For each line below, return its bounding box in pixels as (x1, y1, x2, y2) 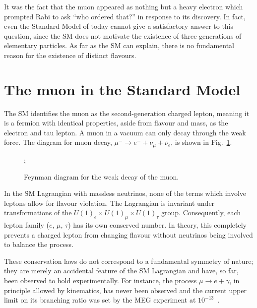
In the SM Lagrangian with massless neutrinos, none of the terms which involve (4, 188, 247, 198)
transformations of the (4, 207, 72, 218)
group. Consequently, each (161, 207, 241, 218)
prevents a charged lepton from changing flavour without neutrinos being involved (4, 229, 253, 240)
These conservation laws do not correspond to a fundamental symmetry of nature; (4, 255, 254, 266)
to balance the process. (4, 239, 73, 249)
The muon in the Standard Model (4, 79, 241, 99)
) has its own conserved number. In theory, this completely (68, 220, 247, 230)
